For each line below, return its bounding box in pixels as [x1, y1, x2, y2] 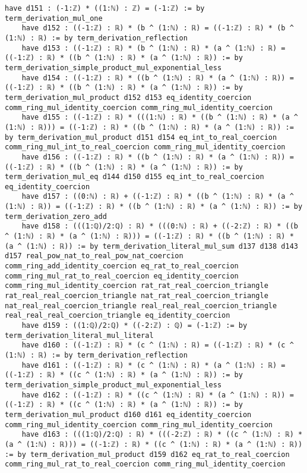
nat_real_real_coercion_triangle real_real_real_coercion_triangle [5, 301, 277, 310]
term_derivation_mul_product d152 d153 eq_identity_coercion [5, 93, 252, 102]
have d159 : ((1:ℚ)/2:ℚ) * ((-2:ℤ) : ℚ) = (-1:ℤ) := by [21, 321, 248, 330]
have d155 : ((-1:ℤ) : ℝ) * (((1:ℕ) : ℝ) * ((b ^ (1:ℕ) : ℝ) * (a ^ [21, 113, 298, 122]
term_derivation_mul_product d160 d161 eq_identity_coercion [5, 410, 252, 419]
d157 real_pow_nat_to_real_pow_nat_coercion [5, 252, 183, 261]
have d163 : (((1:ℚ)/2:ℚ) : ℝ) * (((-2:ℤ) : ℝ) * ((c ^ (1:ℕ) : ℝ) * [21, 430, 303, 439]
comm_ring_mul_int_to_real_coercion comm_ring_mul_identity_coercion [5, 143, 286, 152]
